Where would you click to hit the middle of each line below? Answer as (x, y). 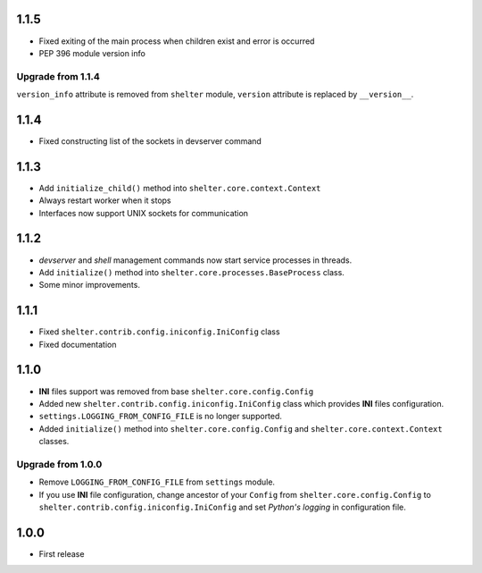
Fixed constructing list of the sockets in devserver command (150, 141)
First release (62, 553)
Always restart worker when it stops (105, 200)
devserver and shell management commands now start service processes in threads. (195, 260)
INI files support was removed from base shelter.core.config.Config (176, 391)
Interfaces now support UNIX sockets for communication (144, 213)
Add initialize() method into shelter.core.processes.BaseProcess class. (192, 272)
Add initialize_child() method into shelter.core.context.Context (180, 188)
